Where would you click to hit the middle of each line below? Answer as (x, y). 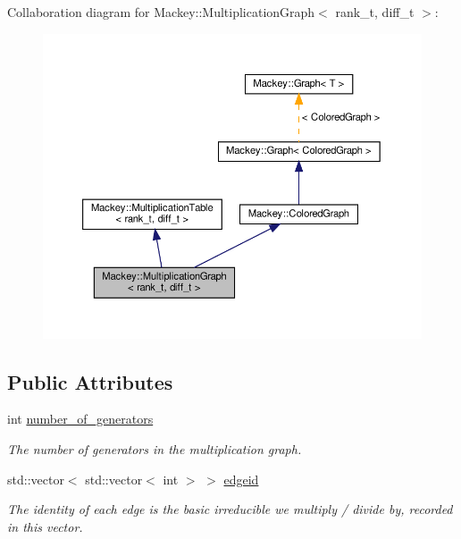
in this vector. (45, 526)
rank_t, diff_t (375, 12)
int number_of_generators (80, 419)
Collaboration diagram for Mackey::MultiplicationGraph (161, 12)
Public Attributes (90, 381)
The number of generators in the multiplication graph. (155, 448)
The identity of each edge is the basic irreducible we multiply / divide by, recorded (230, 509)
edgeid (241, 479)
